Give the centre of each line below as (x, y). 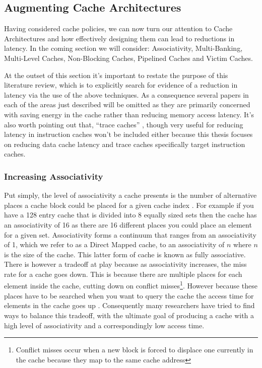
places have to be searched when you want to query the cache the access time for (129, 295)
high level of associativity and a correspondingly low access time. (104, 325)
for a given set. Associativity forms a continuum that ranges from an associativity (130, 234)
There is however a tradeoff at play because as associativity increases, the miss (125, 264)
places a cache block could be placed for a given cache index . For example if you (129, 205)
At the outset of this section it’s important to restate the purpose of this (116, 75)
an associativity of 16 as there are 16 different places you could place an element (128, 224)
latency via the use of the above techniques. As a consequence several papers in (126, 94)
